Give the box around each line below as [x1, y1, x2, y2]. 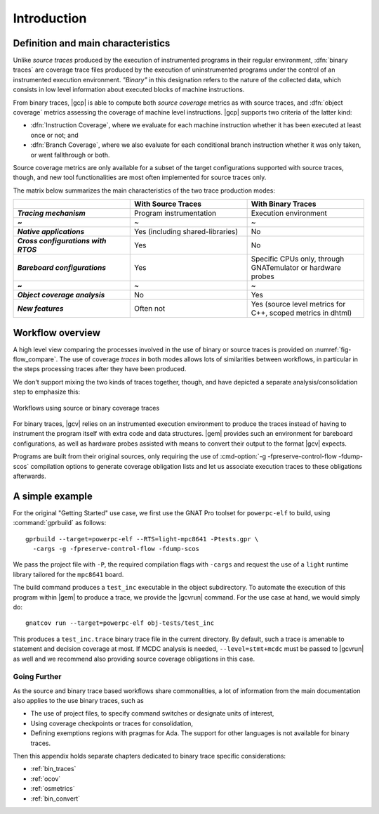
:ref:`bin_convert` [30, 794, 81, 803]
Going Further [13, 672, 62, 682]
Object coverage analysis [17, 290, 105, 300]
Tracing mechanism [17, 208, 86, 218]
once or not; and [30, 131, 79, 139]
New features [17, 304, 64, 314]
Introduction [13, 11, 87, 26]
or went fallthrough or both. [30, 150, 110, 159]
